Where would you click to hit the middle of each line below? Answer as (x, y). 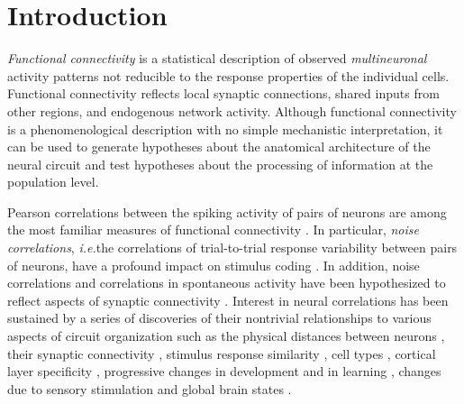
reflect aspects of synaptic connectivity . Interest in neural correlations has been (228, 300)
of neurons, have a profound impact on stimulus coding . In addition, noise (214, 265)
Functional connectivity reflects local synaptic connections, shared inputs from (223, 93)
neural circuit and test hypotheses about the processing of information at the (220, 164)
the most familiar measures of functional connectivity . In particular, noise (213, 230)
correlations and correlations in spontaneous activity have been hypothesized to (227, 283)
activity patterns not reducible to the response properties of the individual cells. (228, 75)
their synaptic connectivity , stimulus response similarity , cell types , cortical (222, 353)
